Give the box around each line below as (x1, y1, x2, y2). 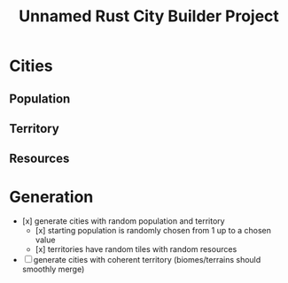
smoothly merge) (21, 264, 85, 275)
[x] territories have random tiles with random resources (35, 244, 237, 255)
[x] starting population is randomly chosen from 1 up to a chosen (35, 226, 272, 236)
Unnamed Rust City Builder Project (19, 6, 279, 27)
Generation (9, 187, 94, 207)
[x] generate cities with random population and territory (21, 216, 225, 226)
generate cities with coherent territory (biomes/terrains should (33, 255, 261, 265)
